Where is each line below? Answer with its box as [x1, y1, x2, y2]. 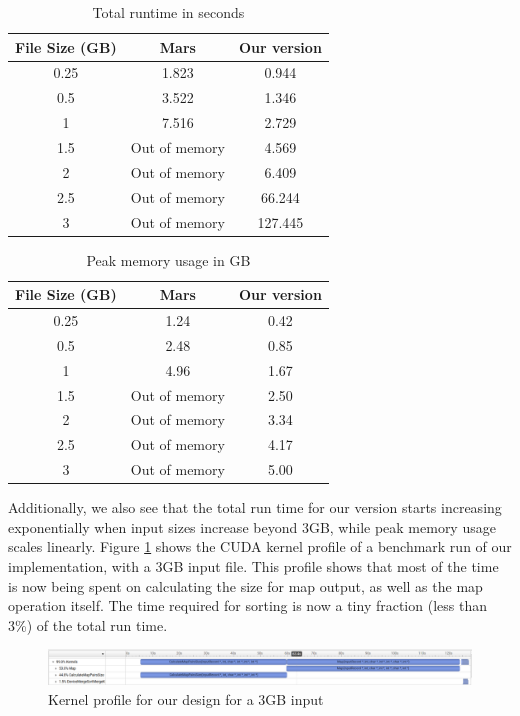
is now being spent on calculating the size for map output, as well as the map [8, 575, 483, 596]
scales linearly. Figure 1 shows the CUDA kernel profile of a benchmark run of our [8, 536, 512, 557]
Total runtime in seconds [92, 2, 245, 22]
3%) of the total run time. [8, 614, 168, 635]
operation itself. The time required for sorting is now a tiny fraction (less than [8, 595, 487, 616]
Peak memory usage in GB [86, 249, 251, 270]
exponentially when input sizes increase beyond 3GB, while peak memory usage [8, 516, 496, 537]
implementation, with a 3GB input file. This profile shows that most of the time [8, 555, 499, 576]
